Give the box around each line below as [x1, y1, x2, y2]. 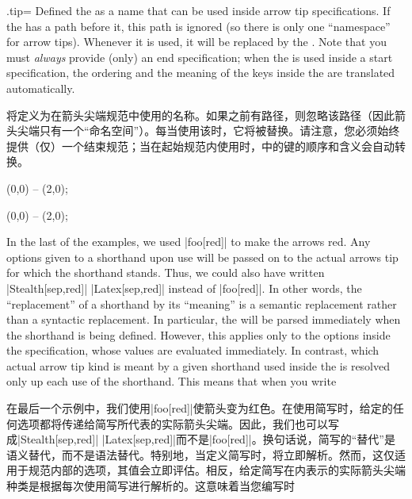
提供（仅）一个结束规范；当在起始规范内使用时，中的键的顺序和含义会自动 [6, 137, 395, 154]
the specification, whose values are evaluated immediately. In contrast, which [6, 342, 380, 359]
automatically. [6, 79, 75, 96]
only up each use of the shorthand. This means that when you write [6, 373, 337, 390]
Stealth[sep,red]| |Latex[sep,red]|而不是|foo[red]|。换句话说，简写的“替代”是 [20, 431, 395, 447]
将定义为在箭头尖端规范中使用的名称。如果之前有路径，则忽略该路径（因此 [6, 106, 395, 123]
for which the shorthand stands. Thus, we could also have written [6, 264, 325, 281]
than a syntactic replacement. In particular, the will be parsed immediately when [6, 311, 401, 328]
